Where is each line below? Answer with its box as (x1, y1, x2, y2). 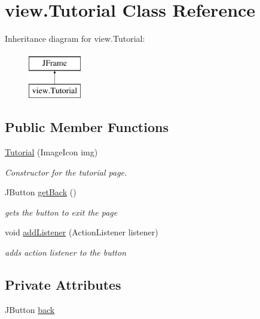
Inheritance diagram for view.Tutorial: (5, 32, 145, 45)
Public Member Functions (5, 118, 169, 136)
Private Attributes (5, 275, 121, 294)
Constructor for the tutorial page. (5, 165, 127, 178)
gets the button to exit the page (5, 205, 118, 218)
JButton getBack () (5, 186, 77, 198)
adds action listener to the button (5, 246, 127, 259)
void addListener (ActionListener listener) (5, 226, 158, 238)
